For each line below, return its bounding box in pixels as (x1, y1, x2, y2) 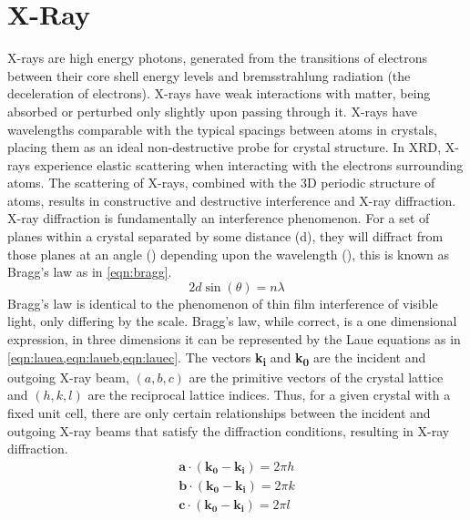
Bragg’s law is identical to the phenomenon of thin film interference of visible (7, 293, 438, 312)
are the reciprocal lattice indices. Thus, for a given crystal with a (87, 385, 451, 404)
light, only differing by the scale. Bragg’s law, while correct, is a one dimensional (7, 311, 457, 331)
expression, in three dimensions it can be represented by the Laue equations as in (7, 330, 461, 349)
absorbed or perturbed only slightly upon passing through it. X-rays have (7, 101, 417, 120)
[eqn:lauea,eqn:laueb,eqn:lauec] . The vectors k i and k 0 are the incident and (7, 347, 426, 369)
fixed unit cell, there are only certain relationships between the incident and (7, 403, 431, 422)
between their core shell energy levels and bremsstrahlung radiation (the (7, 66, 411, 85)
